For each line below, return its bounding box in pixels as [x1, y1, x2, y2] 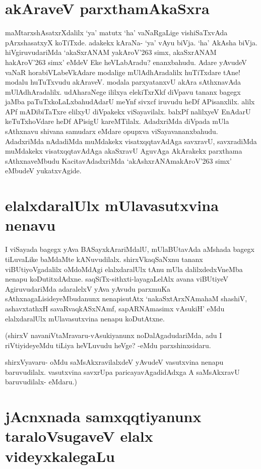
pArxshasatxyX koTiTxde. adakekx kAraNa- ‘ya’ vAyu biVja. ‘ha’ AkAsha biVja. [5, 37, 257, 47]
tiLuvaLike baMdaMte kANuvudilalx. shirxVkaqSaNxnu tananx [5, 253, 203, 264]
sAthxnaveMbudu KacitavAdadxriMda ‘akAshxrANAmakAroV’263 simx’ [5, 155, 232, 166]
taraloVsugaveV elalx [5, 426, 153, 446]
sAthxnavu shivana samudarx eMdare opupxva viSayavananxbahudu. [5, 126, 218, 137]
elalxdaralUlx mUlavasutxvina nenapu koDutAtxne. [5, 313, 165, 323]
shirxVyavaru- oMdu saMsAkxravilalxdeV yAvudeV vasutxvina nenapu [5, 357, 224, 367]
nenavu [5, 215, 56, 235]
